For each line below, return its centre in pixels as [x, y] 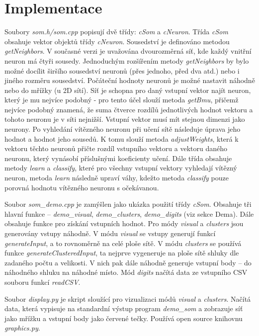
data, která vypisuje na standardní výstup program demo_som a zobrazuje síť [124, 308]
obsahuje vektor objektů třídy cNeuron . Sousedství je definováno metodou [117, 41]
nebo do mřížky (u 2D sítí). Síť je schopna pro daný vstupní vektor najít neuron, [128, 90]
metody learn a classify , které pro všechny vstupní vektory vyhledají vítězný [121, 168]
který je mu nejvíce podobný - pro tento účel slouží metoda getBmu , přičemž [122, 100]
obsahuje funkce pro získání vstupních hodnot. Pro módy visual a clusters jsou [124, 223]
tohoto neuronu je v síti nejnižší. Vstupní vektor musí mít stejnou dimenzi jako [125, 119]
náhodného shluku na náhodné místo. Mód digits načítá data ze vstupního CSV [126, 272]
